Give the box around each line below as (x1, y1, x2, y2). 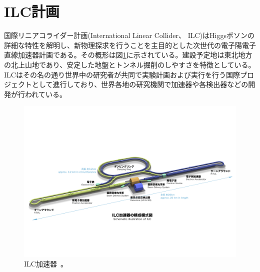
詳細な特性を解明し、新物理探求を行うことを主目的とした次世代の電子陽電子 (4, 39, 256, 50)
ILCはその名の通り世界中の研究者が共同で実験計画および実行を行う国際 (4, 69, 240, 79)
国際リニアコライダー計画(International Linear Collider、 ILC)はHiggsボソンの (4, 30, 254, 40)
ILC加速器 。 (24, 258, 67, 269)
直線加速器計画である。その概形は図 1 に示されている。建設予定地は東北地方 (4, 49, 252, 60)
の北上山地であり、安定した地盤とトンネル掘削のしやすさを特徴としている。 (4, 59, 255, 69)
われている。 (24, 88, 66, 99)
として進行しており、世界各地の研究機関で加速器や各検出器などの (31, 79, 248, 89)
